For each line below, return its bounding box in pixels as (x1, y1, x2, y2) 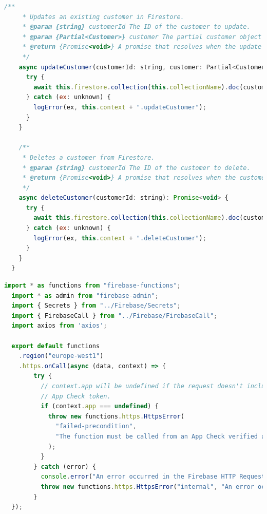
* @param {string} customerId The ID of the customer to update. (22, 23, 251, 31)
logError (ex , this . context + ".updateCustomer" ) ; (33, 103, 206, 111)
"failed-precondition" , (55, 423, 137, 430)
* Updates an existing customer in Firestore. (22, 13, 184, 21)
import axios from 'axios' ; (11, 322, 107, 330)
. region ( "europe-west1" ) (18, 352, 104, 360)
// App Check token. (41, 392, 111, 400)
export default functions (11, 342, 100, 350)
